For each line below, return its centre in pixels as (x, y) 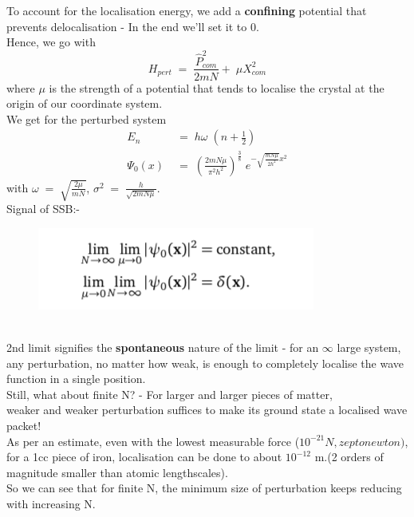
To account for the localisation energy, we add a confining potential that (187, 10)
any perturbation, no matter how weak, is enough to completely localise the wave (205, 363)
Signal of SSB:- (43, 209)
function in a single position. (76, 379)
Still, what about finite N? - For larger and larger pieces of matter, (170, 394)
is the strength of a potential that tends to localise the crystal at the (217, 87)
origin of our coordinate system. (85, 103)
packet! (24, 426)
